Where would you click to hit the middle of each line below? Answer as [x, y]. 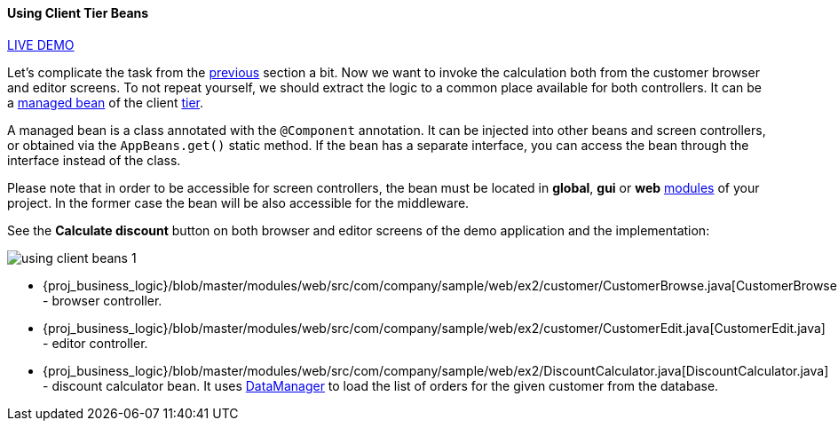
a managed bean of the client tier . [106, 102]
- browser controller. [103, 300]
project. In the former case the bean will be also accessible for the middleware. [238, 202]
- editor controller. [95, 343]
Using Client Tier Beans [78, 13]
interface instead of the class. [94, 160]
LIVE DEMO [41, 44]
